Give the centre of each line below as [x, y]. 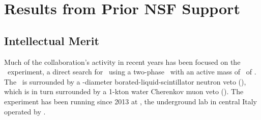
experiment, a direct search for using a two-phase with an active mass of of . [132, 72]
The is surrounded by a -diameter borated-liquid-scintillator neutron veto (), [125, 81]
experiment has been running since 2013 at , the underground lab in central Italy [130, 101]
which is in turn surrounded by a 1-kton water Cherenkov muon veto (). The [124, 91]
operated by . [25, 111]
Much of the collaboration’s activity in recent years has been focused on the [122, 62]
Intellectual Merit [52, 40]
